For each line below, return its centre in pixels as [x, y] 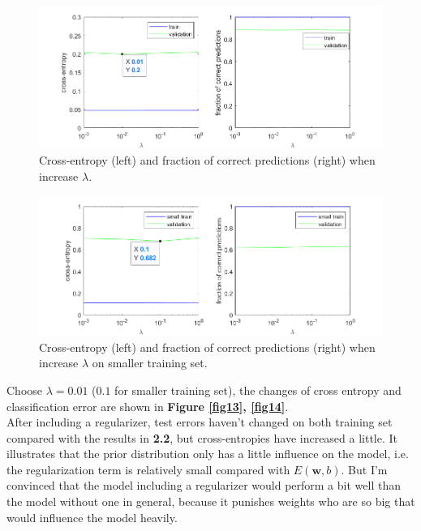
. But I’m [364, 469]
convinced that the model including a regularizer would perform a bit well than [204, 485]
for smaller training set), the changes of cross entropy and [258, 390]
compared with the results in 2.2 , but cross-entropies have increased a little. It [202, 437]
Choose [25, 390]
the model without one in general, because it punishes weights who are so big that [211, 501]
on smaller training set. [150, 363]
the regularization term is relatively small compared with [148, 469]
